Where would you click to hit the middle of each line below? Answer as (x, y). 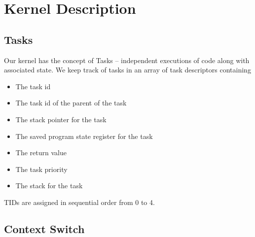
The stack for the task (49, 186)
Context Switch (44, 228)
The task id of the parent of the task (71, 103)
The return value (41, 152)
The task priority (41, 169)
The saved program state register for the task (84, 136)
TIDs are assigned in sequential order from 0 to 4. (79, 202)
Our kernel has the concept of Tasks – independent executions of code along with (127, 60)
